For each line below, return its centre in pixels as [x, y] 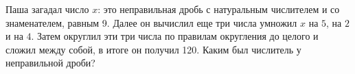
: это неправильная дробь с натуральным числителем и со [219, 9]
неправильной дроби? [50, 63]
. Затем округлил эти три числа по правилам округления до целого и [175, 36]
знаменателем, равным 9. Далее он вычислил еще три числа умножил [151, 22]
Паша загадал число [47, 9]
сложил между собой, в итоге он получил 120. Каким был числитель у [153, 49]
